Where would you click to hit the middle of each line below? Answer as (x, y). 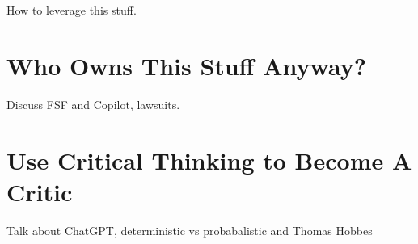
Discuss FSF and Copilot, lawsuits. (93, 104)
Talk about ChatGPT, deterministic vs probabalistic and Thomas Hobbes (190, 230)
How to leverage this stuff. (72, 10)
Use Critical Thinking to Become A (209, 160)
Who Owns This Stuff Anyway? (186, 65)
